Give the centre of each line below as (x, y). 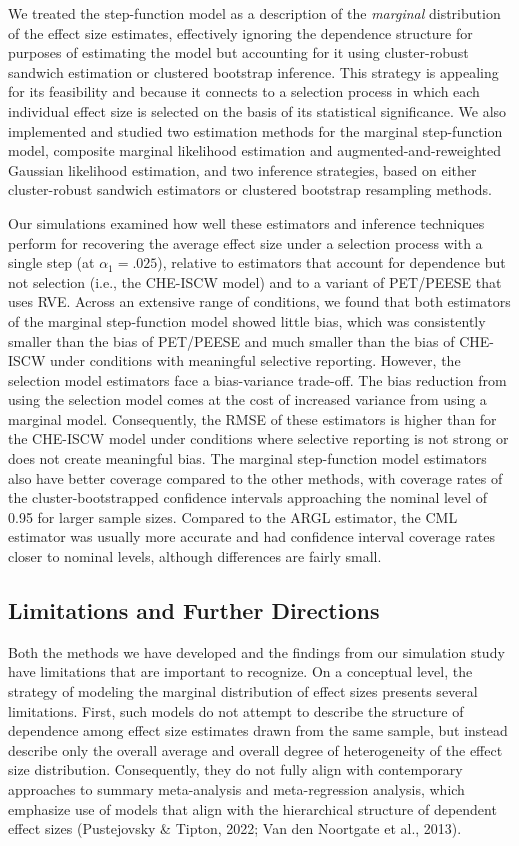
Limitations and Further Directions (194, 610)
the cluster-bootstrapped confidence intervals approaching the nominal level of (248, 497)
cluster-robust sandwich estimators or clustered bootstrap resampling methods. (250, 189)
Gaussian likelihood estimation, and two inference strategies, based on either (242, 169)
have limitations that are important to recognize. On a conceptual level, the (240, 671)
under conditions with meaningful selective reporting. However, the (255, 360)
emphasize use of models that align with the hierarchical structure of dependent (252, 808)
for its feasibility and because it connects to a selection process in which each (244, 91)
